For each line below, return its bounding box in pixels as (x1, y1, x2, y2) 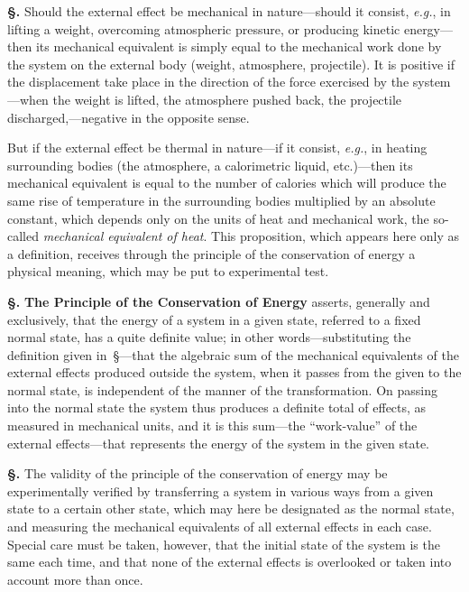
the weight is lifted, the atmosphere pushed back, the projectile (52, 89, 402, 108)
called (7, 227, 39, 245)
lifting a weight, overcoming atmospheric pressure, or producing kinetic (7, 19, 400, 38)
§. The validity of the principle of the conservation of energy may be (7, 464, 388, 483)
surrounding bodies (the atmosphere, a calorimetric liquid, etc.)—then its (7, 155, 413, 174)
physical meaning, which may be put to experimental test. (7, 262, 329, 281)
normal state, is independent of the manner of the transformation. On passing (7, 380, 437, 399)
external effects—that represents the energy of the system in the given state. (7, 433, 429, 452)
